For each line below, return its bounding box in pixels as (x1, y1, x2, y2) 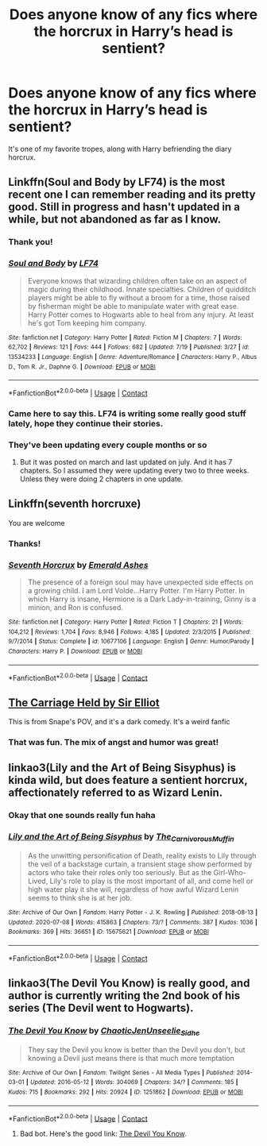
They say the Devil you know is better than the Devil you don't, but (27, 1044, 246, 1054)
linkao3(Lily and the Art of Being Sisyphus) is (8, 761, 237, 775)
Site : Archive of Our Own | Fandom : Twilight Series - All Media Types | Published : (8, 1068, 235, 1077)
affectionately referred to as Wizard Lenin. (8, 786, 223, 800)
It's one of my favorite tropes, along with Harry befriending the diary (8, 144, 232, 153)
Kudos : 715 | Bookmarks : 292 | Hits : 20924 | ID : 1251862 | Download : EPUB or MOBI (8, 1088, 244, 1096)
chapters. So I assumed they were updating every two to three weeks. (19, 466, 250, 476)
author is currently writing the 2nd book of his (8, 989, 241, 1002)
